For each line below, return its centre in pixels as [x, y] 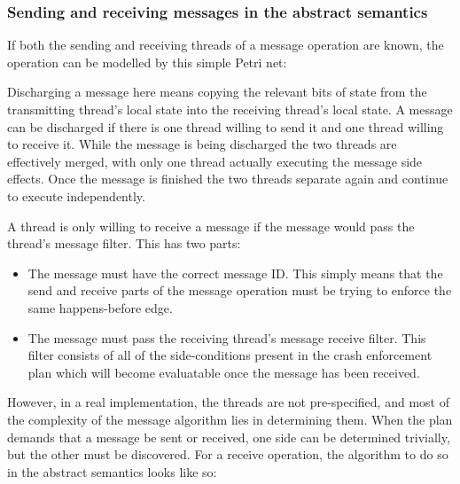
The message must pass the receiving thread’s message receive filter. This [227, 337]
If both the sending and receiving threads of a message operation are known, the [226, 45]
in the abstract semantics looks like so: [112, 471]
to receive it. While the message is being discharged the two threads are [202, 144]
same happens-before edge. [100, 307]
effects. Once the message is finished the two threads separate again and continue [228, 179]
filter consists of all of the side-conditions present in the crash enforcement [230, 355]
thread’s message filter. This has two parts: [124, 243]
